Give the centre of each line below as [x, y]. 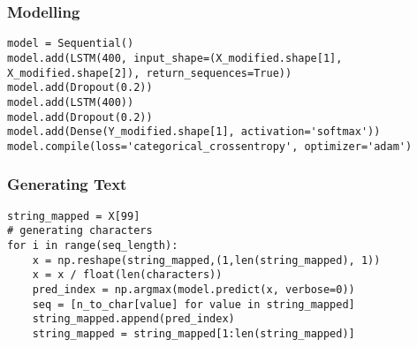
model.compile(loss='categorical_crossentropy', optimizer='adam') [210, 146]
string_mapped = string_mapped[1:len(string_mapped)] [193, 333]
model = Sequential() [71, 44]
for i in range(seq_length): [93, 245]
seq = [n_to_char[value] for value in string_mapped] [193, 304]
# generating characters [80, 231]
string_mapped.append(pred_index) [133, 319]
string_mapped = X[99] [74, 216]
